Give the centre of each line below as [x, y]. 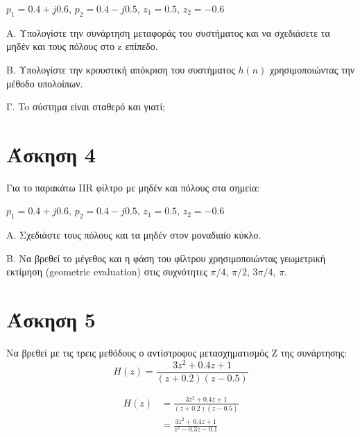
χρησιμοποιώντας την [312, 69]
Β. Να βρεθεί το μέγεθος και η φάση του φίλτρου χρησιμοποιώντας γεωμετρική [166, 258]
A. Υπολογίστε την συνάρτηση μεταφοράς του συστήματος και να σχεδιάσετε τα [168, 32]
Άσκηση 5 [51, 319]
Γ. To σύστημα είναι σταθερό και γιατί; [86, 106]
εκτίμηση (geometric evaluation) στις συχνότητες [107, 272]
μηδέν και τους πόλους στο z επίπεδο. [82, 46]
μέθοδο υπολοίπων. [45, 83]
